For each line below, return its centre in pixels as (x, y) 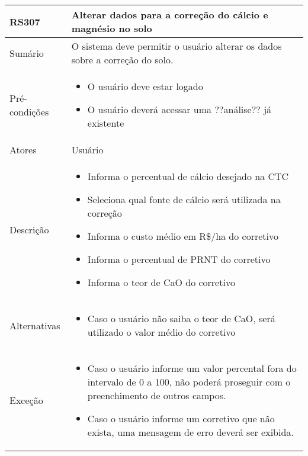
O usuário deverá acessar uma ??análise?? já (179, 109)
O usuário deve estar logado (145, 86)
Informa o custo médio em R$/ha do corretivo (183, 236)
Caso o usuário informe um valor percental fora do (192, 368)
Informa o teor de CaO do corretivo (161, 282)
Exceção (26, 400)
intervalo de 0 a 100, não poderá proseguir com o (189, 382)
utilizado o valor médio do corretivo (161, 332)
